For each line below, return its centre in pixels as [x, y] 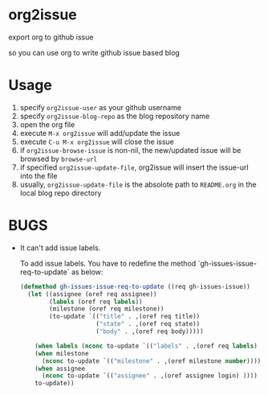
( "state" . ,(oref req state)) [148, 324]
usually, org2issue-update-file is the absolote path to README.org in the [138, 184]
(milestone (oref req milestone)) [107, 309]
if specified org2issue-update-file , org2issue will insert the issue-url [134, 167]
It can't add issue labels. [60, 248]
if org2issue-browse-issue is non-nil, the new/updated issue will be [130, 150]
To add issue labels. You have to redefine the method [108, 263]
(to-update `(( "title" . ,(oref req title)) [125, 317]
